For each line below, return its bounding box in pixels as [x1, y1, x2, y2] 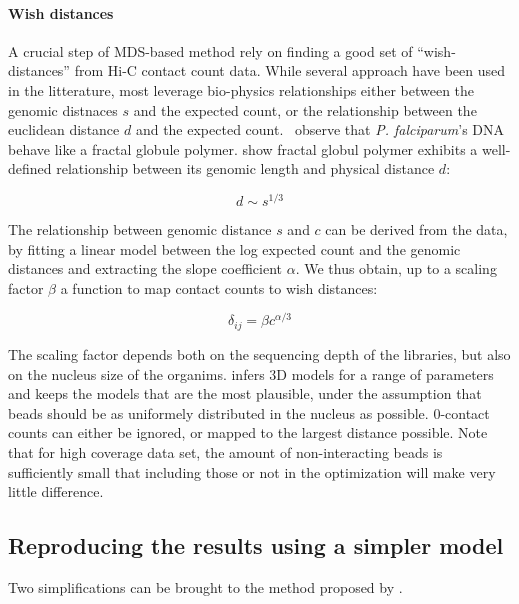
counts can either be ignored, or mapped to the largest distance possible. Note [8, 422, 488, 443]
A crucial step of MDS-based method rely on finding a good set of [8, 40, 413, 61]
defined [8, 158, 52, 179]
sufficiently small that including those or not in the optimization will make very [8, 461, 496, 482]
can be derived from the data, [325, 219, 508, 240]
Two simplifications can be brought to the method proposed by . [8, 576, 403, 597]
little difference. [8, 481, 104, 502]
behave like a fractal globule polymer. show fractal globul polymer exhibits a [8, 138, 478, 159]
